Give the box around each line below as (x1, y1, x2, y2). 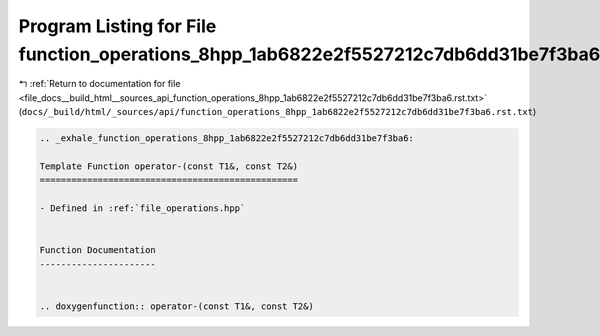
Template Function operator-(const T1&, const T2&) (39, 160, 299, 172)
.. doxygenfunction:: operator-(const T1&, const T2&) (39, 300, 314, 312)
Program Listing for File (18, 15, 217, 37)
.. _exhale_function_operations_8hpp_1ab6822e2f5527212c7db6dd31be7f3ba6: (39, 133, 415, 144)
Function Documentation (39, 245, 157, 256)
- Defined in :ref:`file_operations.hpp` (39, 203, 246, 214)
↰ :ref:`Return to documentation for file (18, 78, 181, 90)
